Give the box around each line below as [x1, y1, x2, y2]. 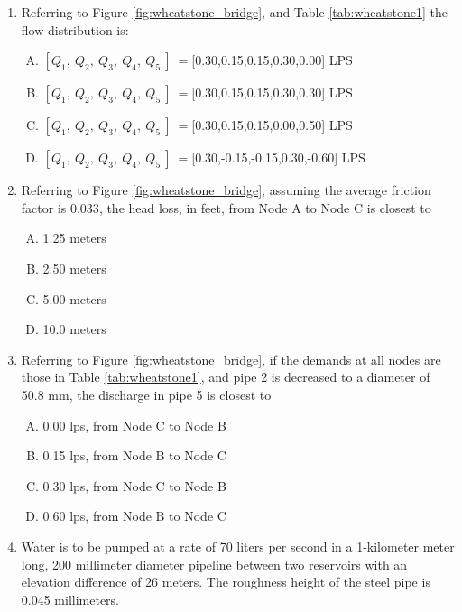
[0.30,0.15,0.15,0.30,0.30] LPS [191, 83, 353, 102]
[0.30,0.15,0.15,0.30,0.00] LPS [191, 51, 353, 70]
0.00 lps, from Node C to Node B [42, 415, 226, 434]
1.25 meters [42, 228, 106, 247]
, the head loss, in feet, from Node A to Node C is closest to [98, 198, 431, 217]
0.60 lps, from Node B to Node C [42, 506, 226, 525]
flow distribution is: [21, 20, 129, 39]
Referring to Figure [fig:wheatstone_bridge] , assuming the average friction [21, 181, 431, 199]
